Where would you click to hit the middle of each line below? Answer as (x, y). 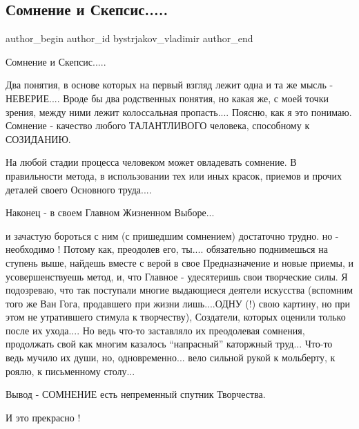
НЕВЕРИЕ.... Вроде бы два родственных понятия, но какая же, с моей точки (167, 98)
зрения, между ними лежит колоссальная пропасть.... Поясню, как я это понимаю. (179, 112)
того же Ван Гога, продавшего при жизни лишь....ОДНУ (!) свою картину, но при (178, 303)
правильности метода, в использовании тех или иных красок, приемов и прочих (174, 175)
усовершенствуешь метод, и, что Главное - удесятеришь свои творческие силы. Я (177, 276)
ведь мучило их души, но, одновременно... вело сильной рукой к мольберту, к (171, 357)
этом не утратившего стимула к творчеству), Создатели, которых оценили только (176, 317)
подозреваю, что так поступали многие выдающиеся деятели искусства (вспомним (179, 290)
